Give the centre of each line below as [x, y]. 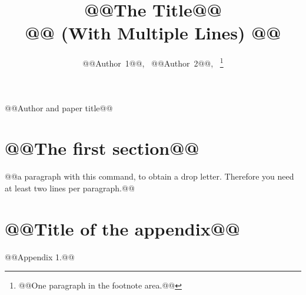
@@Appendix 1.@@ [40, 256]
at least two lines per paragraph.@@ [70, 188]
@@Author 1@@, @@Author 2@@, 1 [153, 62]
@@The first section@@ [102, 148]
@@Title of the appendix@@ [122, 228]
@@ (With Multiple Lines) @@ [153, 33]
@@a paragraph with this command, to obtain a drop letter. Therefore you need [149, 176]
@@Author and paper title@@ [59, 107]
